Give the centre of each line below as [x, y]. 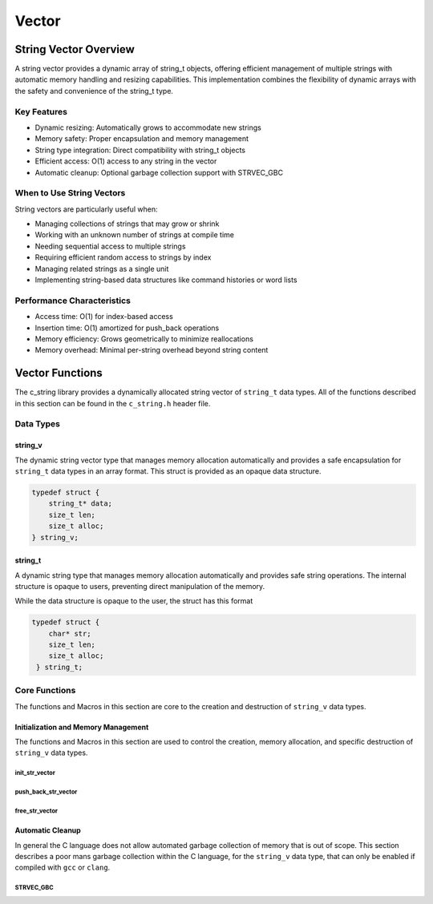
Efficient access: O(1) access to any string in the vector [126, 161]
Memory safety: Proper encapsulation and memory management [142, 139]
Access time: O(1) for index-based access [104, 317]
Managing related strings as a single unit [102, 268]
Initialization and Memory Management [82, 727]
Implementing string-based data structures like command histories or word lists [166, 280]
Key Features [41, 111]
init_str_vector [35, 773]
